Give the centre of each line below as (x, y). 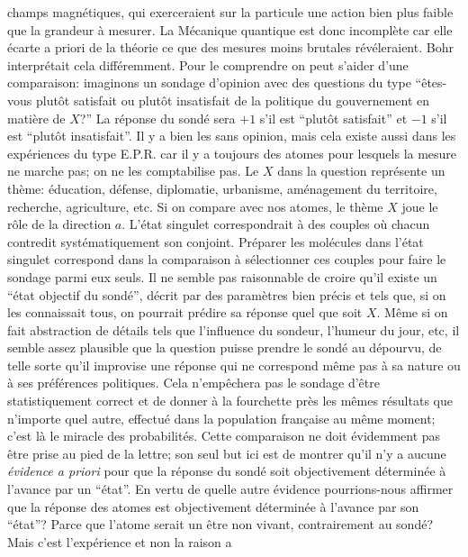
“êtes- (431, 82)
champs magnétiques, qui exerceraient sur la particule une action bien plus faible (230, 12)
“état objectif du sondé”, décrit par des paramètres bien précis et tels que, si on (227, 294)
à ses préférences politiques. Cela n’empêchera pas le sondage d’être (193, 383)
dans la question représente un (361, 171)
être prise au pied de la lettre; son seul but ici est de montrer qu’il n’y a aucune (227, 453)
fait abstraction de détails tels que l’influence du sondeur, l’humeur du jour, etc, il (234, 329)
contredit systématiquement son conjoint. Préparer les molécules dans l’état (216, 241)
